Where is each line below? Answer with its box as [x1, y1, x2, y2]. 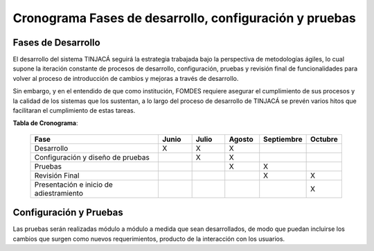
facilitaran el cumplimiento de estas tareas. [12, 106, 136, 115]
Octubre [310, 134, 339, 144]
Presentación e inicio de [34, 180, 114, 189]
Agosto [229, 134, 254, 144]
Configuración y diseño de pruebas [34, 152, 150, 162]
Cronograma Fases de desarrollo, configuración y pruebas [12, 10, 356, 26]
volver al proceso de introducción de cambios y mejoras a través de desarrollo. [12, 74, 239, 82]
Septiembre [263, 134, 303, 144]
